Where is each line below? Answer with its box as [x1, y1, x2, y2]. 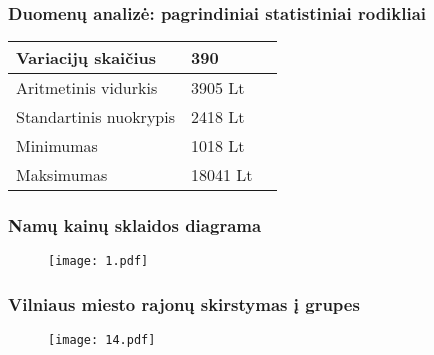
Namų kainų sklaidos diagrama [8, 213, 262, 238]
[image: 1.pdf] [48, 254, 149, 269]
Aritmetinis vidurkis [16, 76, 158, 100]
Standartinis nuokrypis [16, 105, 175, 129]
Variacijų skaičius [16, 46, 156, 70]
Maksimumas [16, 163, 108, 187]
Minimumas [16, 134, 98, 158]
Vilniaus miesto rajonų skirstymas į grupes [8, 292, 360, 317]
